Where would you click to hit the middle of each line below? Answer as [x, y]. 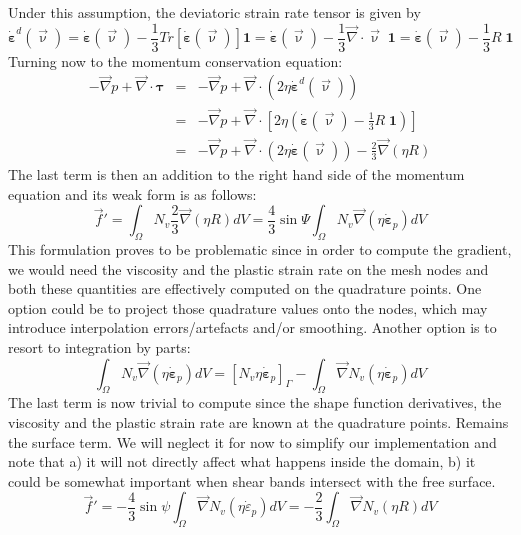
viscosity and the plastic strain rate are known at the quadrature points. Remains [258, 421]
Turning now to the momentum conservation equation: [175, 60]
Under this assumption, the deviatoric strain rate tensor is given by [214, 12]
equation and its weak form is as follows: [132, 193]
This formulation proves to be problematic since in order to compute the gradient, [260, 248]
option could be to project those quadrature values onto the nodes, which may [248, 307]
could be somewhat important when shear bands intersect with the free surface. [252, 480]
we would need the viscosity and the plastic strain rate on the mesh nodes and [248, 268]
